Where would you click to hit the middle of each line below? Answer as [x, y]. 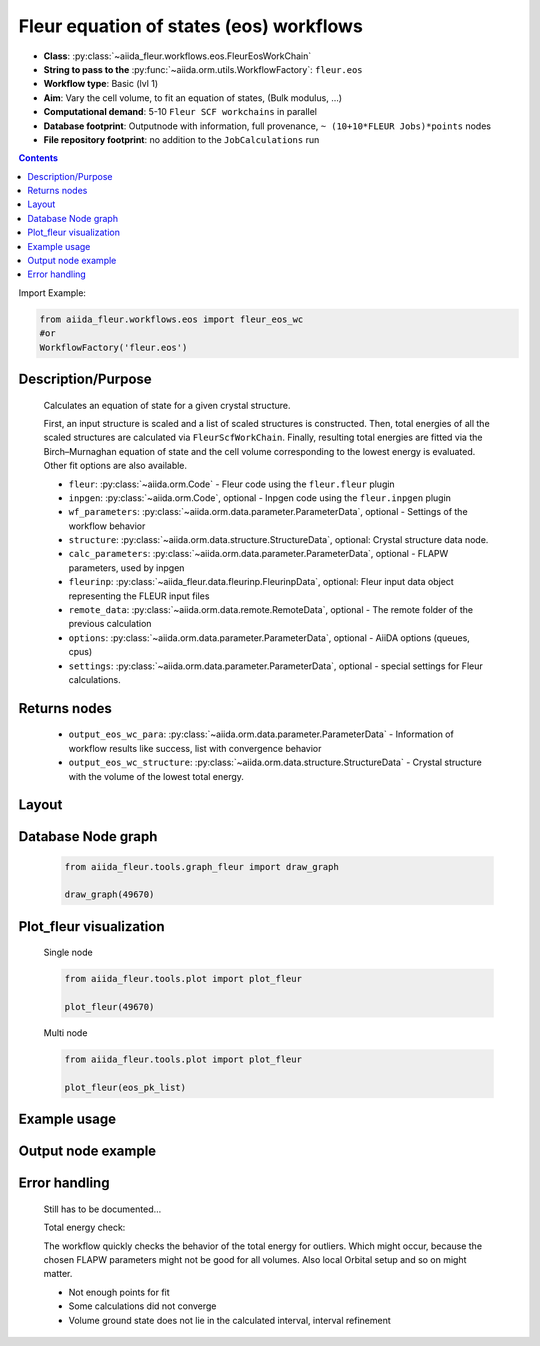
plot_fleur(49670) [109, 1007]
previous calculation [110, 624]
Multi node [65, 1033]
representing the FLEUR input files [139, 596]
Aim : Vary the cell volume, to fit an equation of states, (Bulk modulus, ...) [193, 97]
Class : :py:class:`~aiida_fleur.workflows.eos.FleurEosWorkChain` [177, 56]
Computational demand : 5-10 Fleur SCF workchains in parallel [180, 112]
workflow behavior [107, 526]
